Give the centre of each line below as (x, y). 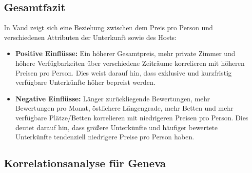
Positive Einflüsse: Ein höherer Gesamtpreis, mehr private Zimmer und (125, 53)
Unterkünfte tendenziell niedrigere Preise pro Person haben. (105, 137)
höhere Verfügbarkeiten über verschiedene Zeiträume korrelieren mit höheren (130, 63)
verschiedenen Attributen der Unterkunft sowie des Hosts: (90, 37)
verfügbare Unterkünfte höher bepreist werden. (85, 82)
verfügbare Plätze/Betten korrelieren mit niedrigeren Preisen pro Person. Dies (132, 117)
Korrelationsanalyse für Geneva (85, 163)
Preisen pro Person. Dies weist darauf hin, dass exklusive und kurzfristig (124, 72)
